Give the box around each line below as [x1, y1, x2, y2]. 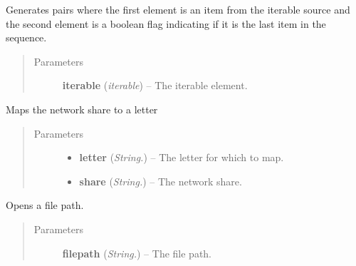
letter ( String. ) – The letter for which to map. [79, 150, 284, 165]
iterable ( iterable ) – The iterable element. [62, 78, 248, 93]
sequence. [6, 30, 47, 45]
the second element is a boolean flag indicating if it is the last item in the [6, 16, 326, 31]
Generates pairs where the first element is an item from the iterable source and [6, 2, 350, 16]
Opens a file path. [6, 198, 84, 213]
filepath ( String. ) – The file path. [62, 245, 212, 260]
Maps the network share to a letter [6, 101, 158, 116]
